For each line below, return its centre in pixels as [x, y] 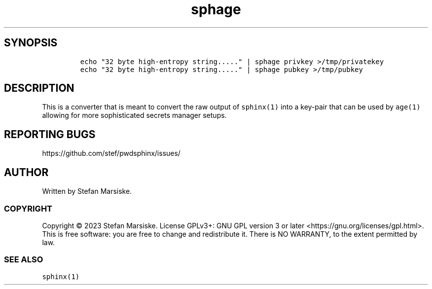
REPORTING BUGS [50, 134]
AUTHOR [26, 172]
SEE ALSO [24, 260]
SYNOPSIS [31, 43]
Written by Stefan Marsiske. [87, 191]
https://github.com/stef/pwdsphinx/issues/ [111, 153]
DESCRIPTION [39, 88]
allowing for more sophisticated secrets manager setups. [134, 115]
